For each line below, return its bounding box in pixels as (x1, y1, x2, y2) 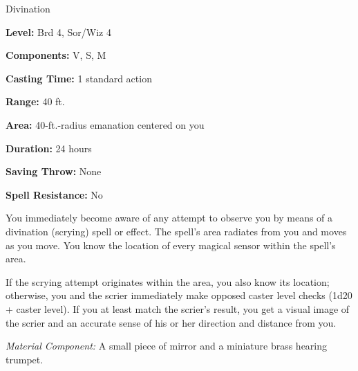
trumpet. (6, 352, 44, 366)
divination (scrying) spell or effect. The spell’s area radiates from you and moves (6, 224, 347, 238)
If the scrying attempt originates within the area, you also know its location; (6, 274, 330, 289)
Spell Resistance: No (6, 187, 103, 201)
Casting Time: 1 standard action (6, 71, 152, 85)
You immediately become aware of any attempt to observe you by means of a (6, 210, 333, 225)
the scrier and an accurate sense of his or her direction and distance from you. (6, 315, 337, 329)
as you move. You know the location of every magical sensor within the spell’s (6, 237, 336, 252)
